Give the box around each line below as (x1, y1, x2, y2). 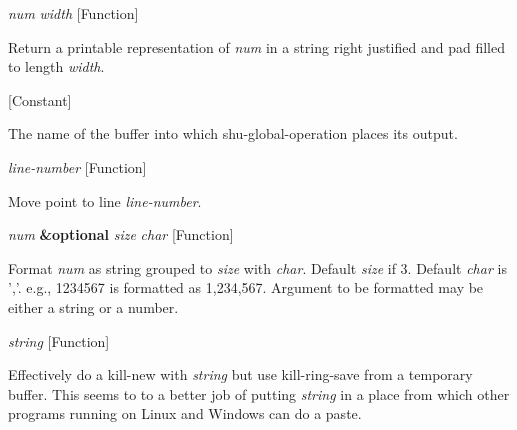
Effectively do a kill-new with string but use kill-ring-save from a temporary (8, 364, 473, 385)
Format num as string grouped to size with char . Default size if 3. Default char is (8, 257, 507, 278)
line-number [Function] (8, 156, 147, 177)
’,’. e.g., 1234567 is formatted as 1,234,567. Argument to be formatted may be (8, 277, 484, 298)
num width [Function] (8, 3, 139, 23)
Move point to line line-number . (8, 190, 202, 211)
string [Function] (8, 330, 110, 351)
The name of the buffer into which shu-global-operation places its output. (8, 123, 458, 144)
